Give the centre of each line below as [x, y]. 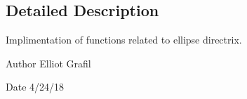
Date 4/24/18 [35, 87]
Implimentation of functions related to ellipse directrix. [124, 40]
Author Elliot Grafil [48, 63]
